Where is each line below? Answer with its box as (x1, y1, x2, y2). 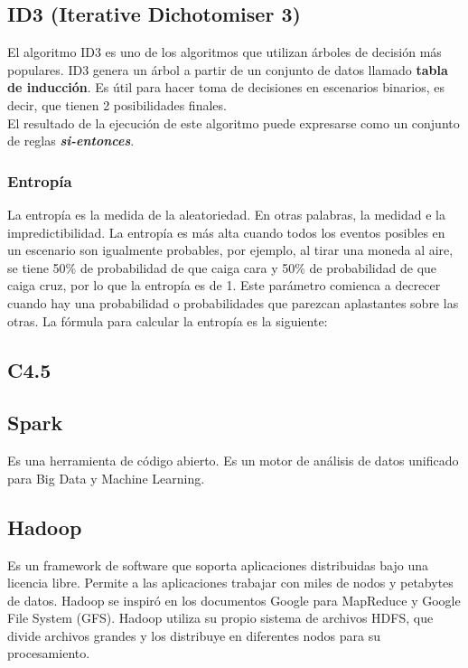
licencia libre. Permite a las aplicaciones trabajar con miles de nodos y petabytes (7, 573, 454, 592)
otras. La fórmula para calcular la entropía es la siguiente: (7, 311, 328, 330)
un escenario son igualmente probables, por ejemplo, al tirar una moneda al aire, (7, 240, 454, 259)
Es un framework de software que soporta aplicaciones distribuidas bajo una (7, 555, 428, 574)
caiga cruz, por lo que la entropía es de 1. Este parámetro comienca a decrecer (7, 276, 441, 295)
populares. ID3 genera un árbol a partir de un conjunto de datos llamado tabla (7, 60, 448, 79)
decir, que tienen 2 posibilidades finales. (7, 95, 227, 114)
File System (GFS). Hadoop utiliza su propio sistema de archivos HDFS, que (7, 608, 434, 627)
